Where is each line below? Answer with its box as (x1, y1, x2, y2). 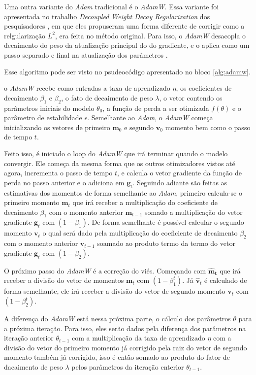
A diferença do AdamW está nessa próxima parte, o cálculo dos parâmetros (4, 313, 231, 324)
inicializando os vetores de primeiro (4, 122, 110, 132)
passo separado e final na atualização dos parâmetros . (4, 49, 168, 60)
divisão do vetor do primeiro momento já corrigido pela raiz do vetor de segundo (4, 342, 247, 352)
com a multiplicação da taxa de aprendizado (72, 333, 205, 343)
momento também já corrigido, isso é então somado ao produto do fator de (4, 352, 230, 362)
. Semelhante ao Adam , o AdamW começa (87, 112, 213, 123)
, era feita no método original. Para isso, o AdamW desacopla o (55, 30, 246, 40)
